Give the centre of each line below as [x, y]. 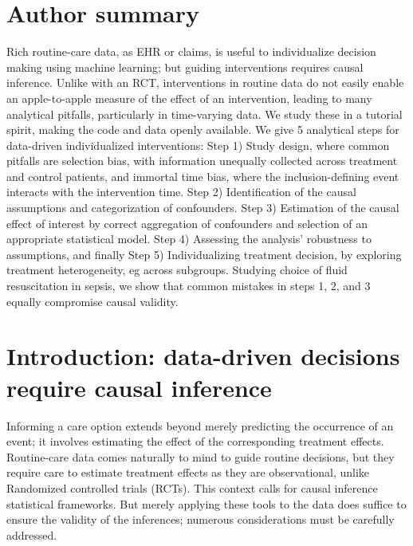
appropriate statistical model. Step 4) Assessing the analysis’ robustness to [189, 239]
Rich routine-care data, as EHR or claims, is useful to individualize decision [191, 51]
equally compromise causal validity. [92, 301]
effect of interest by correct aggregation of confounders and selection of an [187, 223]
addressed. [32, 534]
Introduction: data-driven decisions [203, 356]
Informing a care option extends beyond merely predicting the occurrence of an [200, 425]
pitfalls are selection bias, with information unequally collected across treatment [202, 161]
